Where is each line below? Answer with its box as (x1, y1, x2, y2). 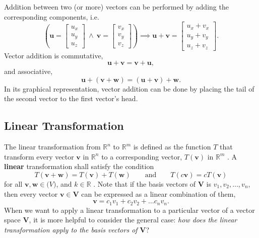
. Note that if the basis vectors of (93, 179, 196, 189)
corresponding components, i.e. (4, 11, 99, 22)
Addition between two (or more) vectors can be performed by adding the (4, 2, 229, 12)
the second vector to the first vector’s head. (4, 93, 138, 104)
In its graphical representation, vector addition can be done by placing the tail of (4, 83, 254, 94)
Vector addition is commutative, (4, 50, 103, 60)
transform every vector (4, 151, 74, 162)
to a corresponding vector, (101, 151, 182, 162)
